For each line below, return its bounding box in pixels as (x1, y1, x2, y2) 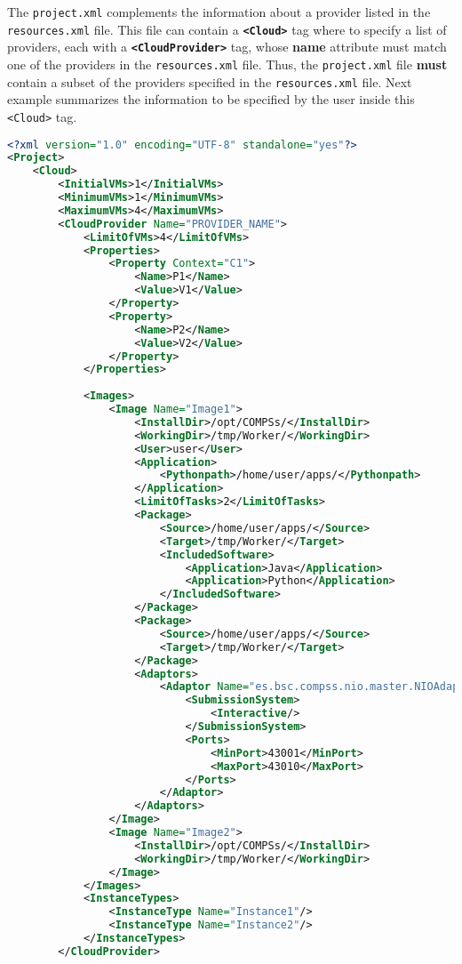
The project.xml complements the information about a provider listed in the (7, 3, 431, 20)
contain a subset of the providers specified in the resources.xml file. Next (7, 72, 412, 91)
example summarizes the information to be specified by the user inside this (7, 90, 415, 108)
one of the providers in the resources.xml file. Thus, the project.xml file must (7, 54, 448, 73)
